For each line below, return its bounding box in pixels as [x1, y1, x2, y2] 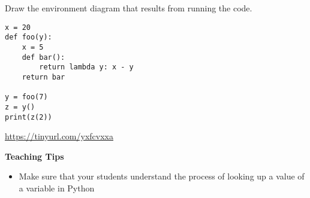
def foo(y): [5, 33, 52, 42]
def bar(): [22, 53, 65, 62]
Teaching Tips [5, 150, 64, 162]
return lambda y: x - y [39, 63, 134, 72]
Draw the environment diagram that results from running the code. [5, 2, 252, 14]
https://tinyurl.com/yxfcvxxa [5, 130, 113, 142]
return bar [22, 72, 65, 81]
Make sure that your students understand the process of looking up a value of [19, 170, 305, 182]
